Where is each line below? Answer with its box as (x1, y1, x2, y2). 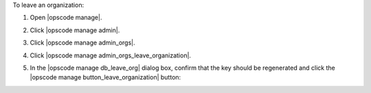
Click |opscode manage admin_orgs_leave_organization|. (30, 51, 192, 59)
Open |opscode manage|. (30, 14, 102, 22)
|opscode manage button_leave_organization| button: (30, 73, 181, 81)
